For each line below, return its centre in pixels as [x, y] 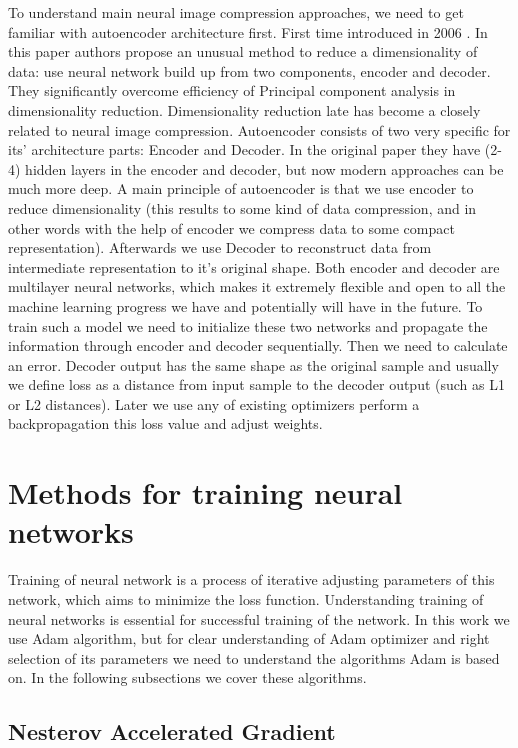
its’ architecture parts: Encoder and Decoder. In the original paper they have [244, 149]
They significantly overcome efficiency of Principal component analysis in [232, 90]
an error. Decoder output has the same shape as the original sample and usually [253, 364]
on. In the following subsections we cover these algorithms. [187, 677]
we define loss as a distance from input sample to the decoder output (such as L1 [256, 384]
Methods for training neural [205, 492]
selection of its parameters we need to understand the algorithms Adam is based [254, 657]
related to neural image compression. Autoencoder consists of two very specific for [259, 129]
